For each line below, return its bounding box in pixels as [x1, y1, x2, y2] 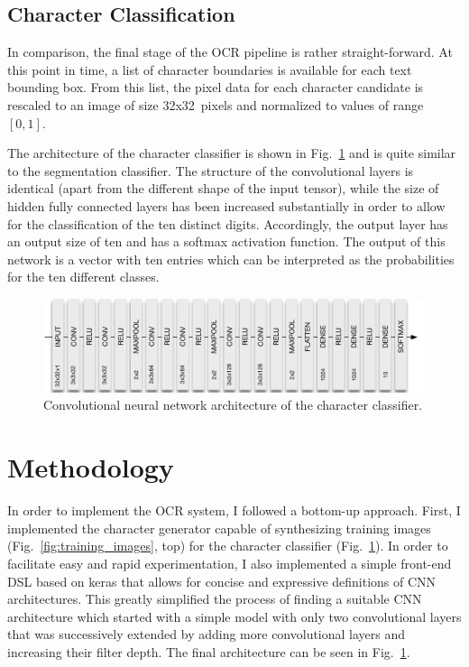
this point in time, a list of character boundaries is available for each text [7, 60, 412, 79]
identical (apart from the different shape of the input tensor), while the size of [7, 179, 439, 198]
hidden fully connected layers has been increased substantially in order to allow [7, 196, 446, 215]
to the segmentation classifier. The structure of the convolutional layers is [7, 161, 414, 180]
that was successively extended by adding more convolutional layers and [7, 625, 406, 644]
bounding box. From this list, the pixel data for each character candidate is [7, 78, 424, 97]
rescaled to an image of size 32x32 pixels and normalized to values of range [7, 95, 424, 114]
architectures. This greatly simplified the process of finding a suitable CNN [7, 589, 422, 608]
